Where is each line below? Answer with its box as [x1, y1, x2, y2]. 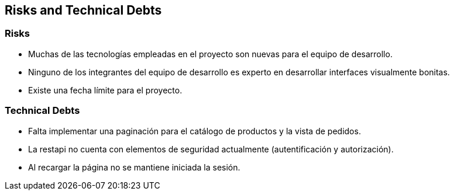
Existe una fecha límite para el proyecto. [28, 85, 183, 95]
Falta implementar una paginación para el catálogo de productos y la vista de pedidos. [28, 126, 361, 136]
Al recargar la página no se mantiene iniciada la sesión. [28, 162, 240, 172]
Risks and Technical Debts [5, 3, 162, 18]
